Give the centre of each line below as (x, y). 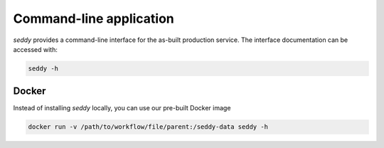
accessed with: (36, 49)
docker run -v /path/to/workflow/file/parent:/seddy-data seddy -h (148, 127)
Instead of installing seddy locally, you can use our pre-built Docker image (122, 108)
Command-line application (94, 18)
